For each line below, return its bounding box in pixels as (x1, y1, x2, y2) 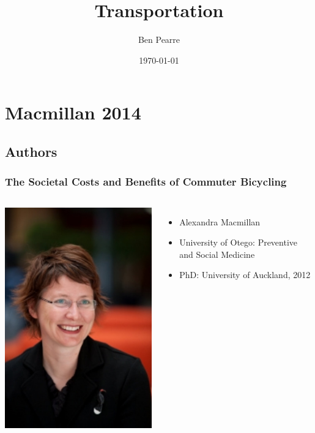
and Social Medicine (179, 247, 255, 260)
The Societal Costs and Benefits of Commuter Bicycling (5, 174, 287, 189)
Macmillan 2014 (5, 100, 141, 125)
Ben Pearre (138, 33, 180, 46)
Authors (5, 141, 57, 160)
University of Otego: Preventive (179, 236, 298, 249)
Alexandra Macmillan (179, 215, 261, 228)
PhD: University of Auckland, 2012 (179, 268, 311, 281)
